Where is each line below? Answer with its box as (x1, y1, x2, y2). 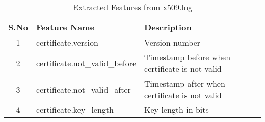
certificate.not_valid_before (36, 57, 137, 69)
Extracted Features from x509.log (72, 1, 193, 13)
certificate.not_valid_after (36, 83, 131, 95)
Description (144, 21, 192, 33)
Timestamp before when (144, 51, 231, 63)
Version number (144, 36, 201, 48)
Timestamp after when (144, 77, 225, 89)
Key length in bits (144, 104, 209, 115)
